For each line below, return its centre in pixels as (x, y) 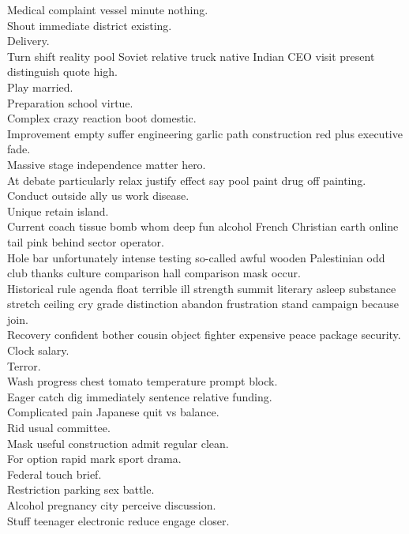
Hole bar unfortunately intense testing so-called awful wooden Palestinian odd (196, 257)
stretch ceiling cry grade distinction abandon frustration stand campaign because (203, 304)
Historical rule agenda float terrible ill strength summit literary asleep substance (202, 288)
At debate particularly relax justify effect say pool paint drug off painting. (187, 180)
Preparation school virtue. (70, 102)
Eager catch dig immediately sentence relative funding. (140, 396)
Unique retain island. (58, 211)
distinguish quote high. (62, 71)
